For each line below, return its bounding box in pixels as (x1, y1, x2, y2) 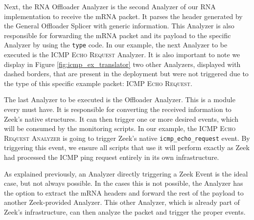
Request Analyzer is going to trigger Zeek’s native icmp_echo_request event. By (4, 132, 250, 143)
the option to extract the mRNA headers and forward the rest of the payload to (4, 187, 244, 198)
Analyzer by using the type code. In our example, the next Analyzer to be (4, 40, 228, 50)
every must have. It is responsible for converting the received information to (4, 104, 231, 114)
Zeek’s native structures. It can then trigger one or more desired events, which (4, 113, 238, 124)
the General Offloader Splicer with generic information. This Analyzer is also (4, 21, 234, 31)
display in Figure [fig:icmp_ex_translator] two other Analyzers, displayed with (4, 59, 241, 69)
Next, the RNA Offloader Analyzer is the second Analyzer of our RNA (4, 1, 216, 11)
